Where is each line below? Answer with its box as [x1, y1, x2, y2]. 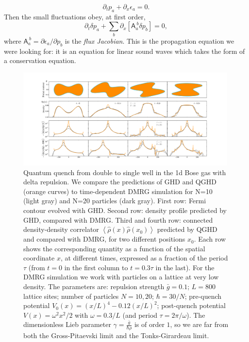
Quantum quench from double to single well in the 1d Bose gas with [23, 167, 226, 177]
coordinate [23, 253, 55, 263]
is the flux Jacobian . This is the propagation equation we [65, 35, 234, 46]
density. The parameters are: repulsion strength [23, 281, 165, 292]
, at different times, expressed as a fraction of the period [60, 253, 228, 263]
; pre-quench [184, 291, 222, 301]
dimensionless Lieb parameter [23, 319, 111, 329]
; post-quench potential [157, 300, 226, 310]
